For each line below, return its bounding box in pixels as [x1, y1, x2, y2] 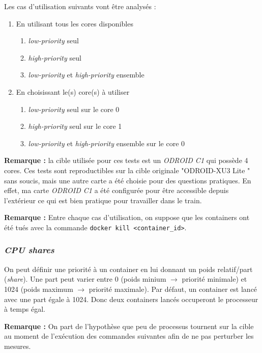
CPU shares [4, 243, 54, 256]
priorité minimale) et [182, 274, 247, 284]
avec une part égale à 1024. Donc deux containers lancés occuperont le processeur [4, 293, 258, 304]
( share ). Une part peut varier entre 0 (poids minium [4, 274, 166, 284]
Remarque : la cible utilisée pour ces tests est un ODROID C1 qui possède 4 [4, 155, 248, 166]
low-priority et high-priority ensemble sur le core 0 [28, 138, 185, 148]
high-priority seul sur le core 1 [28, 121, 122, 131]
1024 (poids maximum [4, 283, 73, 294]
